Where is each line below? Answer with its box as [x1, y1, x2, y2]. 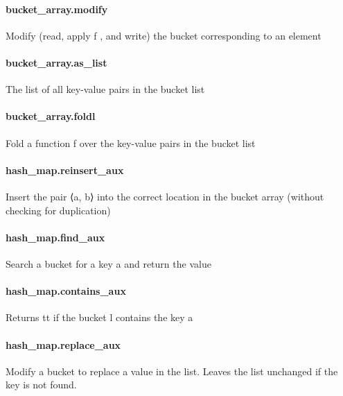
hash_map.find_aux [6, 230, 105, 244]
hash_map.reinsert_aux [6, 162, 124, 177]
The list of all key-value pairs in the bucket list [6, 82, 205, 96]
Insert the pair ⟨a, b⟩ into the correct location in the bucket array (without [6, 189, 324, 203]
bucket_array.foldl [6, 109, 96, 123]
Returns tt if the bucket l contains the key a [6, 310, 193, 325]
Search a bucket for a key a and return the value [6, 256, 211, 270]
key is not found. [6, 377, 77, 392]
